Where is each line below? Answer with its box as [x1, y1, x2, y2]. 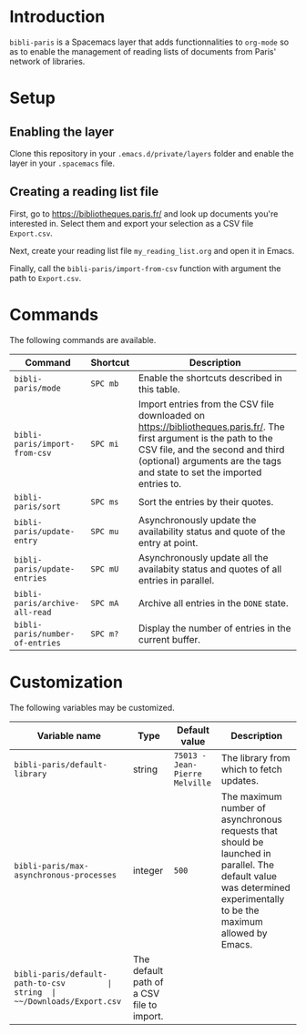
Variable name [36, 729, 102, 742]
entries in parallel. [138, 573, 215, 586]
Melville [173, 777, 212, 788]
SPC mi [90, 439, 119, 449]
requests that [221, 824, 278, 836]
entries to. [138, 477, 182, 490]
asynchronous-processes [14, 869, 117, 880]
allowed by [221, 927, 268, 939]
